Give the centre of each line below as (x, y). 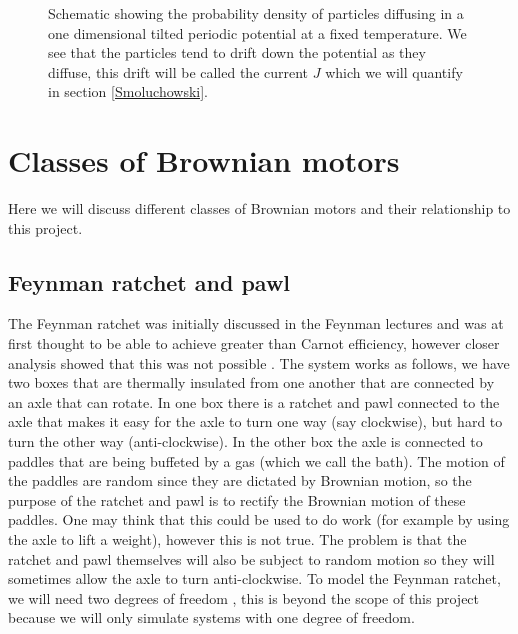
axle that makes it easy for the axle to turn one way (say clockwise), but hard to (255, 421)
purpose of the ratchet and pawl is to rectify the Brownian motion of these (237, 499)
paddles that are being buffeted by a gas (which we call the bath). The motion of (256, 460)
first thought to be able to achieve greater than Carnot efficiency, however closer (254, 343)
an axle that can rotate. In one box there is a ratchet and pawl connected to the (254, 401)
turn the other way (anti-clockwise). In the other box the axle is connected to (245, 441)
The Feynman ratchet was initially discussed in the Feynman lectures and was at (256, 323)
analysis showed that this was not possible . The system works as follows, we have (259, 362)
